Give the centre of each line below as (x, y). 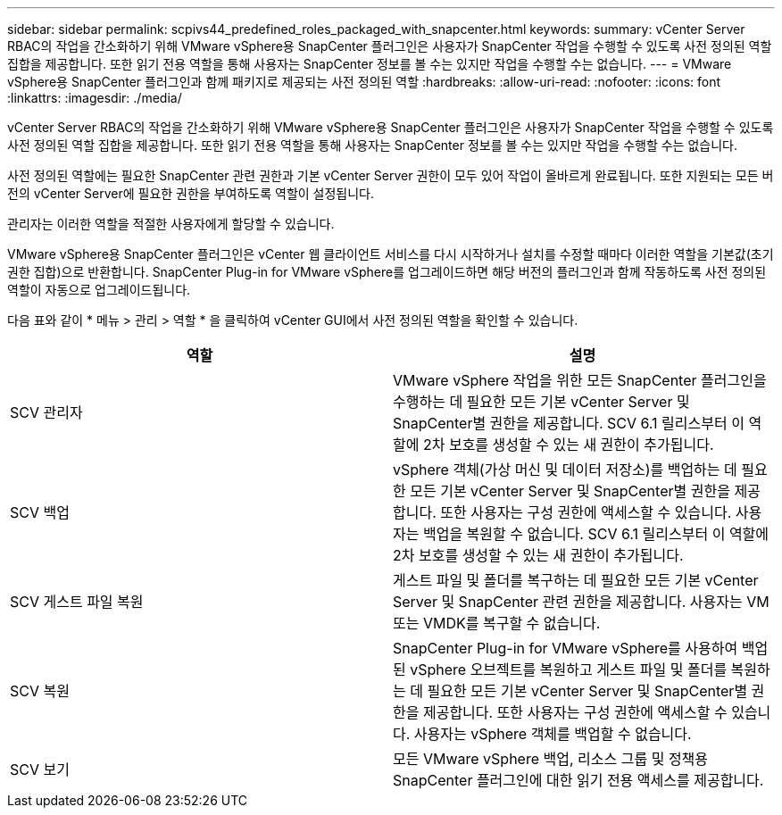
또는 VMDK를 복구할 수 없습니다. (497, 623)
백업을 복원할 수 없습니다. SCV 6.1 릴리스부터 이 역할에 (596, 534)
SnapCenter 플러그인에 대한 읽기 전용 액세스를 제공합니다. (578, 780)
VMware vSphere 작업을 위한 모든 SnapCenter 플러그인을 (580, 380)
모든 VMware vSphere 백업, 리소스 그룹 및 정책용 (551, 759)
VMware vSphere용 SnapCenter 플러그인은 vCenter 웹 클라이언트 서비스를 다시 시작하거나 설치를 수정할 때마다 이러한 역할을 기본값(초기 (391, 254)
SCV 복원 (40, 691)
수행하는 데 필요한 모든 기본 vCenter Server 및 (541, 402)
